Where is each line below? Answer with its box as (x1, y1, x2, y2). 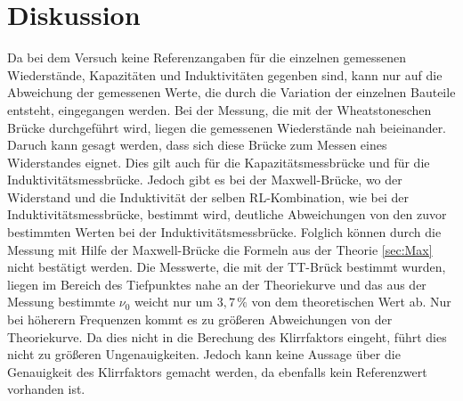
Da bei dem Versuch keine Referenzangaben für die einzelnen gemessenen (7, 48, 406, 67)
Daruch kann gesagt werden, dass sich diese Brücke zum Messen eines (7, 135, 387, 154)
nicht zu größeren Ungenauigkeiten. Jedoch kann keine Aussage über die (7, 345, 401, 364)
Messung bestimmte (7, 292, 116, 311)
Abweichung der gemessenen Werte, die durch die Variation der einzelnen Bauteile (7, 83, 456, 102)
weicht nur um (134, 292, 214, 311)
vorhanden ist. (7, 380, 85, 398)
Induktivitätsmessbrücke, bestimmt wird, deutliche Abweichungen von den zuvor (7, 205, 447, 224)
